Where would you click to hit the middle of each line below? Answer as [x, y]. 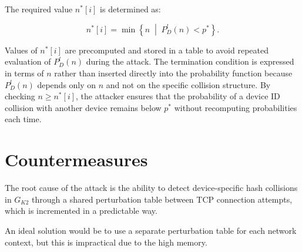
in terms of [24, 73]
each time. [23, 119]
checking [20, 96]
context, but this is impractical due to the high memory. [106, 242]
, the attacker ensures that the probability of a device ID [178, 96]
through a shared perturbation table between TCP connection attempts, [162, 199]
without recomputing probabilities [236, 107]
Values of [21, 50]
